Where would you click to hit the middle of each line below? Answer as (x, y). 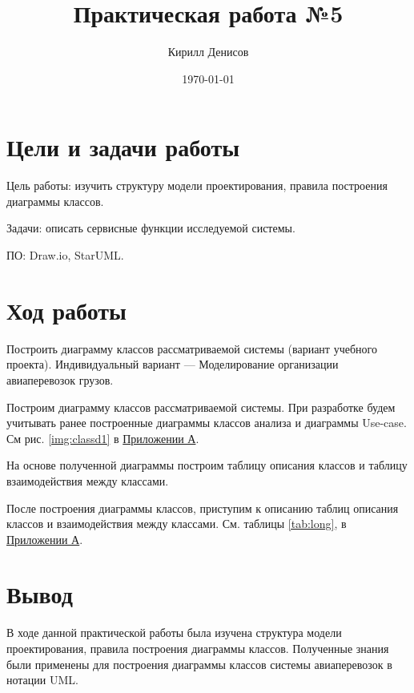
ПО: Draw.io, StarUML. (65, 255)
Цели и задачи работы (123, 147)
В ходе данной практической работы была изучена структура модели (174, 633)
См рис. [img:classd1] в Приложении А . (103, 438)
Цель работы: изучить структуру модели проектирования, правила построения (197, 185)
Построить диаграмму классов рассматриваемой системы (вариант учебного (192, 348)
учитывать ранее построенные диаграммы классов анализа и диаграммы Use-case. (207, 423)
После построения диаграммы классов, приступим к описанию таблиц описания (203, 508)
